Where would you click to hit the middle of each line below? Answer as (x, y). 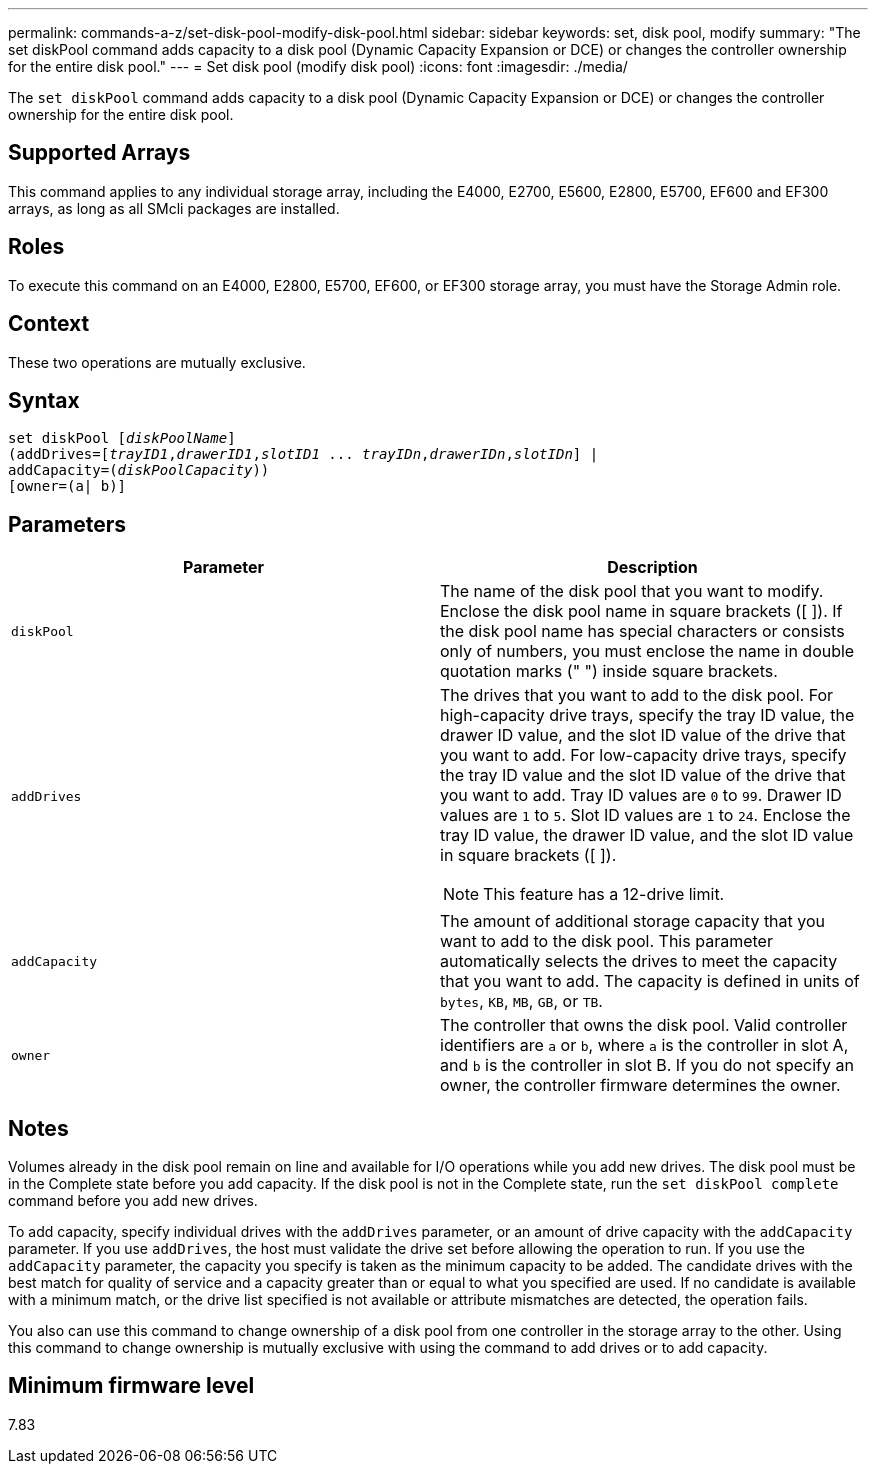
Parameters (67, 524)
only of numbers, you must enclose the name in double (647, 651)
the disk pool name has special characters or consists (642, 631)
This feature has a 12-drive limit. (604, 894)
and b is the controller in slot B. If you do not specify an (647, 1065)
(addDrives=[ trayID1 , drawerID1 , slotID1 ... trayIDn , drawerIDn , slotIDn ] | (303, 454)
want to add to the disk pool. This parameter (606, 941)
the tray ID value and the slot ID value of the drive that (643, 775)
